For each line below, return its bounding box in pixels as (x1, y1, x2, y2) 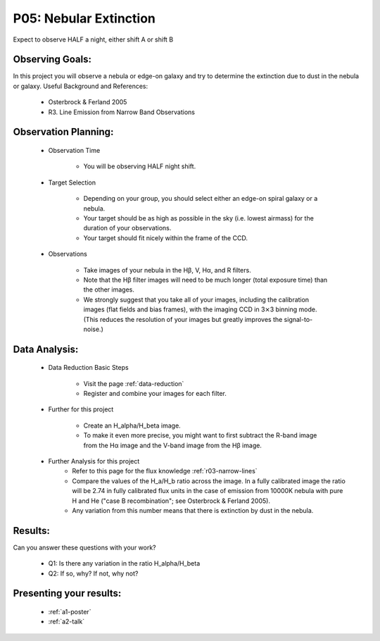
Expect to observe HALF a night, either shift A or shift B (13, 35, 174, 44)
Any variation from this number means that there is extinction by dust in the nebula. (72, 506, 314, 514)
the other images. (83, 285, 135, 294)
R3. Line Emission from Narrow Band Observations (48, 108, 195, 116)
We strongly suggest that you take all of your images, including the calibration (83, 295, 310, 304)
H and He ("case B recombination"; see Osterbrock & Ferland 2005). (72, 497, 271, 505)
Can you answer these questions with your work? (13, 543, 156, 552)
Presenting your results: (13, 587, 122, 599)
